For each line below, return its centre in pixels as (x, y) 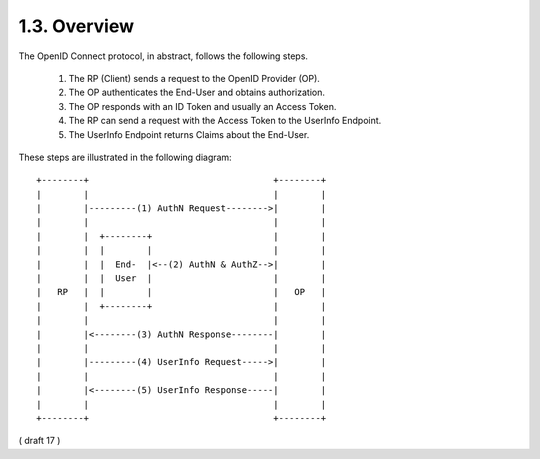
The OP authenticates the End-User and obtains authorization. (196, 92)
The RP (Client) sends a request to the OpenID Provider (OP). (194, 78)
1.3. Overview (76, 26)
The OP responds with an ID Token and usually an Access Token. (202, 106)
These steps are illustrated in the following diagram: (125, 157)
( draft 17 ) (39, 441)
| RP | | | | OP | (181, 292)
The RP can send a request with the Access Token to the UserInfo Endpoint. (225, 121)
